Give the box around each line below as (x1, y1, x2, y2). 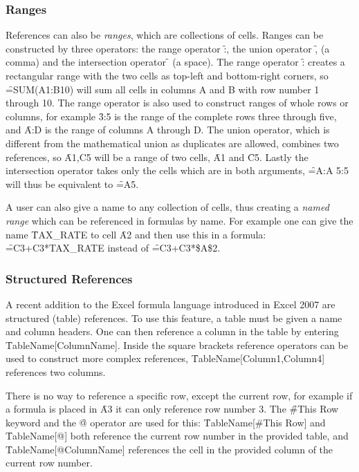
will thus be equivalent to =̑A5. (6, 176, 139, 191)
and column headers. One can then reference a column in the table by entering (6, 324, 339, 339)
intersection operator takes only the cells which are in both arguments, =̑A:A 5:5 (6, 163, 349, 178)
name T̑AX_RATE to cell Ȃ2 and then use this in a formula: (6, 227, 266, 241)
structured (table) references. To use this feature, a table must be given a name (6, 310, 342, 325)
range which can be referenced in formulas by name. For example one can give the (6, 213, 353, 227)
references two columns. (6, 364, 106, 379)
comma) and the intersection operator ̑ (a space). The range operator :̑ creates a (6, 55, 345, 69)
